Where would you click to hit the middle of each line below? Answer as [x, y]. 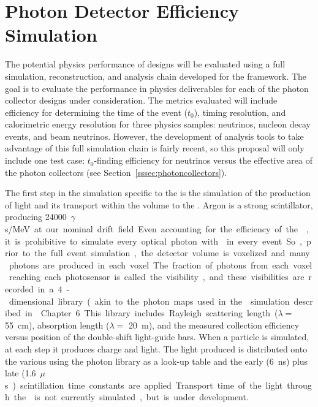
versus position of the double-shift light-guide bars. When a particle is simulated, [157, 337]
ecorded [19, 289]
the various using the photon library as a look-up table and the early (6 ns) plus [157, 361]
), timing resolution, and [240, 112]
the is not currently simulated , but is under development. [131, 397]
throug [299, 385]
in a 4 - [54, 289]
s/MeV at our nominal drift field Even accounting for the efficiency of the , [157, 229]
